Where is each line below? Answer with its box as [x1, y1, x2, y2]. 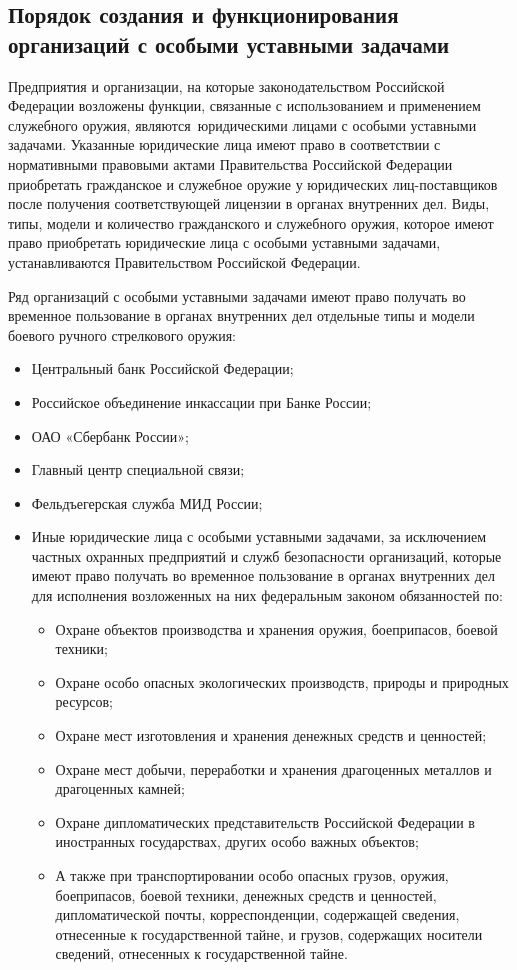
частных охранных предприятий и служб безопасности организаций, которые [31, 545, 502, 566]
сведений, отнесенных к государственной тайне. [55, 943, 348, 964]
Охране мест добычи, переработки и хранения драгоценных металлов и [55, 758, 492, 779]
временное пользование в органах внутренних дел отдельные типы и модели [8, 305, 475, 326]
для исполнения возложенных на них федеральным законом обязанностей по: [31, 585, 503, 606]
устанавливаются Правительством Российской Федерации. [8, 251, 361, 272]
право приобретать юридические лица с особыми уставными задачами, [8, 232, 441, 253]
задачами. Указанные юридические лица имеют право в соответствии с [8, 134, 441, 155]
